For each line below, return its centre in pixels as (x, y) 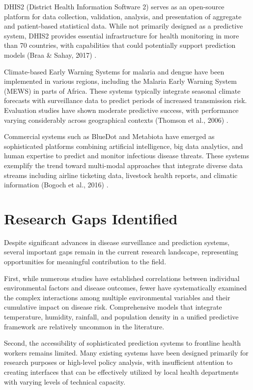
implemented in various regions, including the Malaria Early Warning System (120, 81)
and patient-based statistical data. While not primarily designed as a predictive (124, 26)
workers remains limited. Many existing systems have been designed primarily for (126, 352)
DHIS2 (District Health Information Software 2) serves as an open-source (114, 6)
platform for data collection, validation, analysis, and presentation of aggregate (123, 16)
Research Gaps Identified (91, 218)
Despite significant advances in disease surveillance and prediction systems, (117, 242)
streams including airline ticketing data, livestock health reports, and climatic (121, 175)
